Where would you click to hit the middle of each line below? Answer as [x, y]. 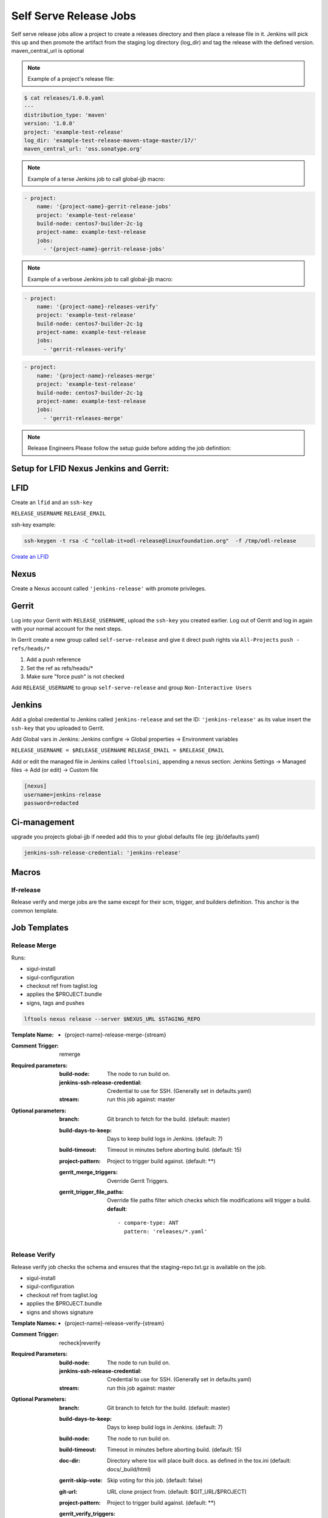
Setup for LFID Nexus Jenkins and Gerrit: [90, 468]
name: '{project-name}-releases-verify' [98, 306]
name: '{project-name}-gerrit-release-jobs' [104, 207]
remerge [70, 1054]
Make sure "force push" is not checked [75, 676]
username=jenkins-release [63, 795]
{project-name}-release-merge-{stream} [115, 1035]
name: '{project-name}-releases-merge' [96, 376]
